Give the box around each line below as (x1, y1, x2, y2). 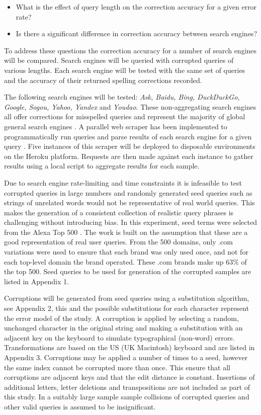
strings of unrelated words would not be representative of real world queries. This (4, 197, 255, 208)
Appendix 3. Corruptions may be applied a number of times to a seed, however (4, 352, 248, 362)
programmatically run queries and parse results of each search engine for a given (4, 131, 252, 141)
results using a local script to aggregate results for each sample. (4, 160, 200, 171)
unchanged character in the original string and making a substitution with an (4, 322, 243, 333)
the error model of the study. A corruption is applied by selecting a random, (4, 312, 239, 323)
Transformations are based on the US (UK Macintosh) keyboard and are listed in (4, 342, 255, 353)
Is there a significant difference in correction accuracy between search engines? (16, 28, 257, 39)
